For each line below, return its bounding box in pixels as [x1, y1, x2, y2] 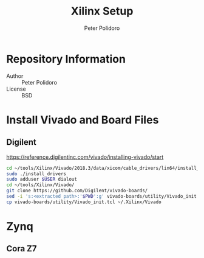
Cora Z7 [6, 243, 38, 254]
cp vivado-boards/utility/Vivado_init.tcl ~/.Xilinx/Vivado [6, 199, 162, 205]
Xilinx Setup [70, 4, 134, 18]
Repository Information [6, 52, 126, 66]
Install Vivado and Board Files [6, 113, 159, 127]
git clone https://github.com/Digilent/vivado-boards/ [6, 187, 148, 194]
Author [6, 72, 24, 80]
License [6, 85, 26, 92]
